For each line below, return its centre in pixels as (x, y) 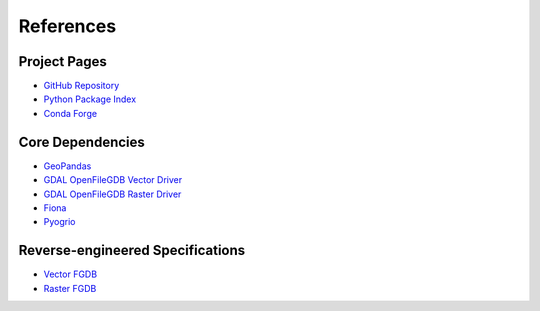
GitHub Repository (81, 86)
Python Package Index (90, 99)
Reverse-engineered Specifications (132, 250)
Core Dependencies (81, 141)
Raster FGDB (70, 288)
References (67, 26)
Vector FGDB (70, 274)
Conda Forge (70, 113)
